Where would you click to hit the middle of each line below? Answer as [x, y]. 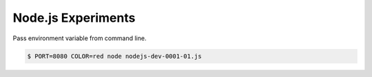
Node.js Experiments [74, 18]
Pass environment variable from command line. [80, 38]
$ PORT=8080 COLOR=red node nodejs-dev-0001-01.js [115, 56]
